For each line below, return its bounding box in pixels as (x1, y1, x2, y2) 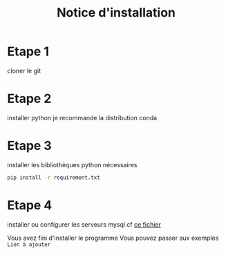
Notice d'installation (56, 5, 176, 21)
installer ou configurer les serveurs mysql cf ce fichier (7, 220, 161, 229)
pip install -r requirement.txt (7, 174, 100, 181)
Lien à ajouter (7, 240, 51, 248)
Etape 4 (7, 197, 53, 213)
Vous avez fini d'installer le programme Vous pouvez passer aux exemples (7, 234, 219, 242)
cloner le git (7, 66, 41, 75)
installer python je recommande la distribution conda (7, 113, 158, 122)
